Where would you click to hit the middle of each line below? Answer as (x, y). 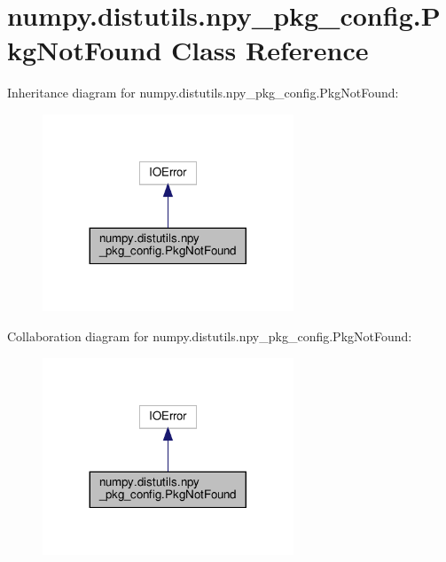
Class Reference (270, 50)
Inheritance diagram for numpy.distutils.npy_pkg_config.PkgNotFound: (203, 93)
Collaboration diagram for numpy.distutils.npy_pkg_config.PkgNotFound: (210, 336)
